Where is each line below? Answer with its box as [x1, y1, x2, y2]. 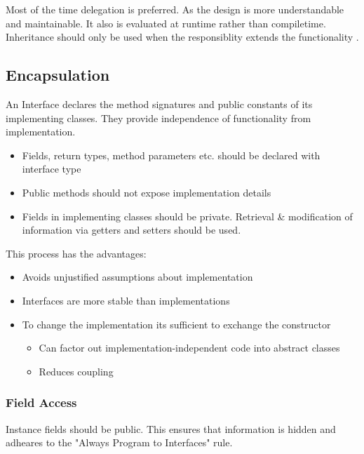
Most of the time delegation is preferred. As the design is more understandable [6, 2, 344, 16]
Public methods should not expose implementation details [22, 185, 271, 199]
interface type [22, 161, 81, 176]
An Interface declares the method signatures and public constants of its [6, 96, 313, 111]
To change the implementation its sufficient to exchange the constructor [22, 316, 331, 331]
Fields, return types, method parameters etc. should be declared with [22, 147, 321, 162]
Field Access [6, 394, 77, 411]
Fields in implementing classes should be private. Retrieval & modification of [22, 208, 353, 223]
